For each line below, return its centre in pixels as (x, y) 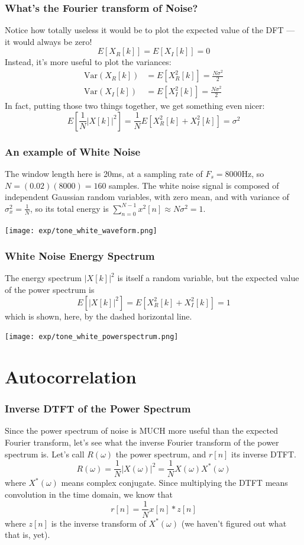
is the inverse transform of (98, 523)
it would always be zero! (48, 41)
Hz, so (253, 173)
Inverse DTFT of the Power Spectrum (98, 409)
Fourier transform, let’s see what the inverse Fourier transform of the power (142, 442)
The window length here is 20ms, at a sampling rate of (104, 173)
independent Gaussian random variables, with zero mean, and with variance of (147, 197)
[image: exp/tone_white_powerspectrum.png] (92, 337)
